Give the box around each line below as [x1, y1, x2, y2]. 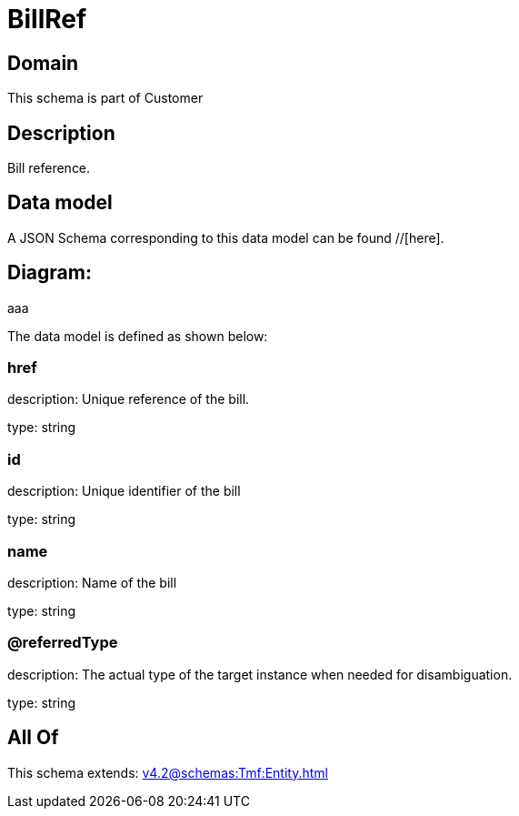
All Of [7, 726, 59, 750]
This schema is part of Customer [7, 90, 204, 106]
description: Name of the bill [7, 574, 177, 590]
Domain [7, 51, 79, 75]
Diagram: [7, 261, 92, 285]
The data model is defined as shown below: [7, 327, 268, 344]
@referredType [7, 633, 118, 652]
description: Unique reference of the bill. [7, 391, 250, 408]
